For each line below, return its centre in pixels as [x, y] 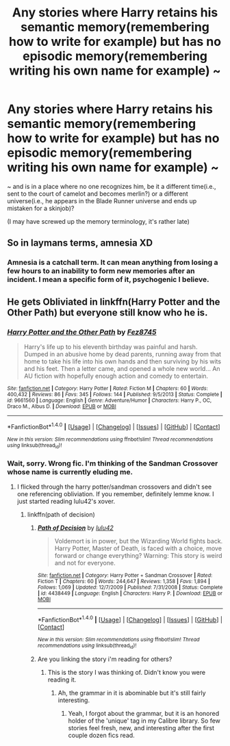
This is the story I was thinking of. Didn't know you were [127, 673]
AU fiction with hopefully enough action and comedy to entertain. [116, 376]
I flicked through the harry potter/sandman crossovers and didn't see [114, 487]
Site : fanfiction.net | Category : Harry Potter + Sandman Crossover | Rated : [125, 576]
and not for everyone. [85, 563]
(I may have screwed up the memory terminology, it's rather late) [99, 221]
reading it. [62, 680]
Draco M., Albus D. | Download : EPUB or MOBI [62, 406]
